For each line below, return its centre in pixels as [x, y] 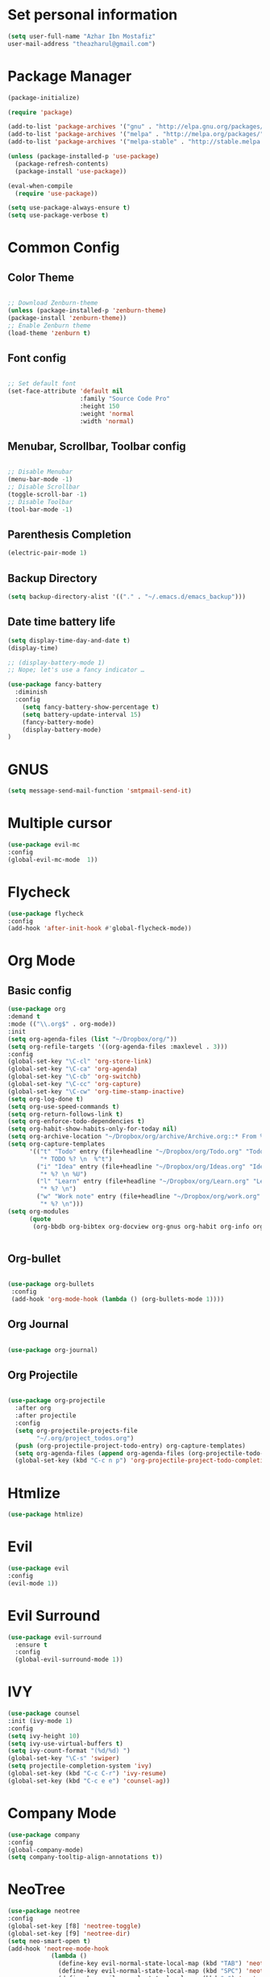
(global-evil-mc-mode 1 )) [53, 859]
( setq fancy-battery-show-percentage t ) [91, 707]
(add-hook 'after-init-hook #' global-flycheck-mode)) [100, 929]
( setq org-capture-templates [56, 1144]
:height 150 [100, 406]
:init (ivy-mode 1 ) [40, 1721]
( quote [40, 1219]
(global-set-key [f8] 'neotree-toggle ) [75, 1926]
